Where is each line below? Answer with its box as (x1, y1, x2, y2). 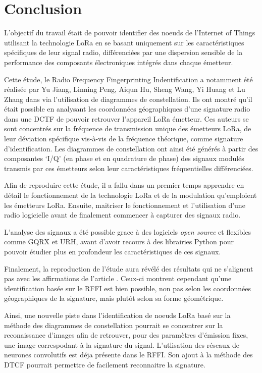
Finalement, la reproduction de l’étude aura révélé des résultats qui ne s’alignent (4, 263, 253, 274)
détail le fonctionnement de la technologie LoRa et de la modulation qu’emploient (4, 190, 257, 200)
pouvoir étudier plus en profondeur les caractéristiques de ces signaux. (4, 246, 221, 256)
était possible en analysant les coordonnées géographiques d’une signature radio (4, 103, 250, 114)
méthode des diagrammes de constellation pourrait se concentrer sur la (4, 319, 223, 330)
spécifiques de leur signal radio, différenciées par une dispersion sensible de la (4, 47, 243, 58)
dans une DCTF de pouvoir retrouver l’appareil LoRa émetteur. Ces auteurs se (4, 113, 249, 124)
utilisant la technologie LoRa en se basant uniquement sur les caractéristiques (4, 37, 244, 47)
